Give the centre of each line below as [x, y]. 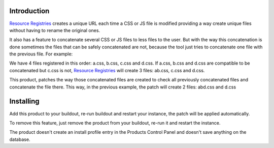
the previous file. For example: [41, 54]
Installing [25, 101]
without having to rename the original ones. [55, 30]
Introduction [29, 11]
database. [20, 139]
